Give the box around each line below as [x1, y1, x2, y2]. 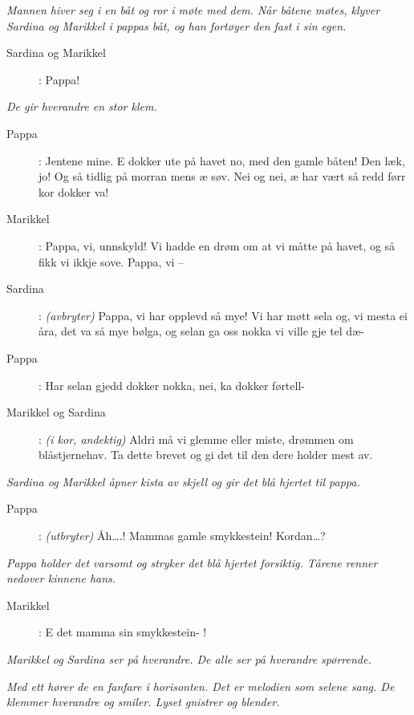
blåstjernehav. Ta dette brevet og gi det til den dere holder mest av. [39, 446, 373, 463]
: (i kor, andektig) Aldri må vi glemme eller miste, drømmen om [39, 430, 354, 447]
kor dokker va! [39, 183, 109, 200]
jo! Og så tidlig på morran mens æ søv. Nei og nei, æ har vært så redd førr [39, 168, 406, 185]
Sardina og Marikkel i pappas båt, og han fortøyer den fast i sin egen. [6, 17, 347, 34]
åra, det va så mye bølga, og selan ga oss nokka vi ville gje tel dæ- [39, 323, 364, 339]
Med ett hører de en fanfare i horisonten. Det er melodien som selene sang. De [6, 677, 395, 694]
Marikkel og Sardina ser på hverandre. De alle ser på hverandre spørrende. [6, 651, 371, 668]
